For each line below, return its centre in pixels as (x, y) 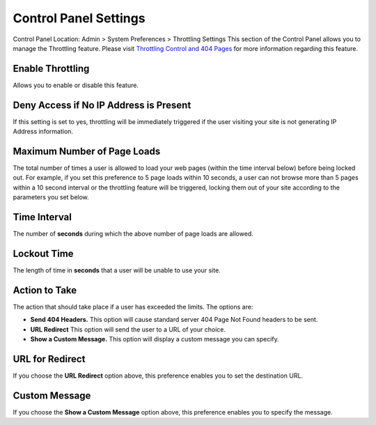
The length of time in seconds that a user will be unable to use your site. (117, 270)
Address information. (43, 132)
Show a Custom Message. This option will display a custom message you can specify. (155, 339)
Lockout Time (43, 253)
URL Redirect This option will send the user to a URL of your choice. (128, 329)
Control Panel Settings (79, 18)
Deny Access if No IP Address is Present (102, 105)
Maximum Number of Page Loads (87, 151)
